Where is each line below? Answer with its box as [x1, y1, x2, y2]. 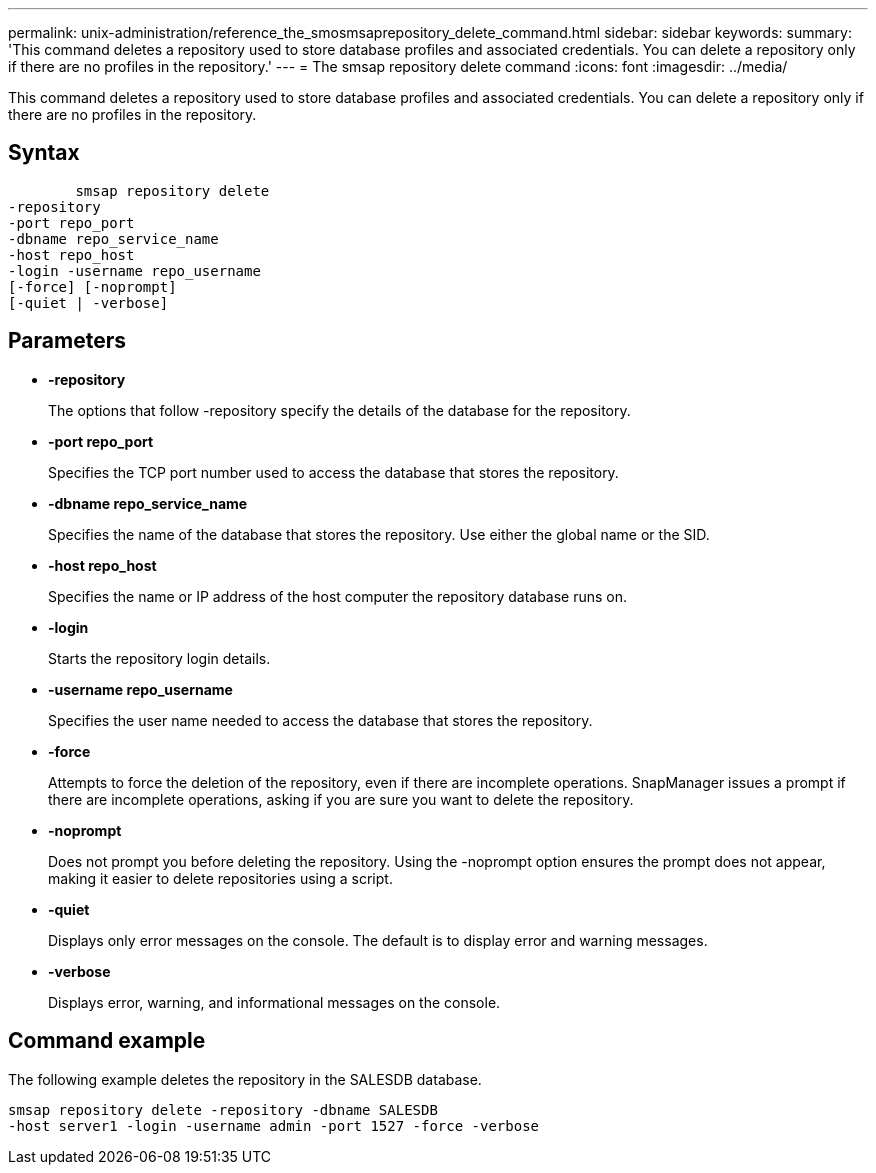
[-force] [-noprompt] [8, 278, 177, 295]
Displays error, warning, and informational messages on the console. [48, 993, 501, 1011]
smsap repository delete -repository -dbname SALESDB [8, 1101, 438, 1118]
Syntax [8, 140, 80, 166]
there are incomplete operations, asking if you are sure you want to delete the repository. [48, 790, 634, 808]
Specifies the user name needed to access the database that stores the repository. [48, 711, 593, 729]
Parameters [8, 328, 126, 354]
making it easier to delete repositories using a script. [48, 869, 393, 887]
